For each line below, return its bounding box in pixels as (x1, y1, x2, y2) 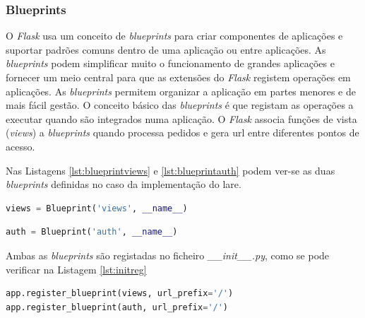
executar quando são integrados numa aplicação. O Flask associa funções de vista (6, 111, 357, 126)
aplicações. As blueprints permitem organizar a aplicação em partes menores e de (6, 83, 356, 98)
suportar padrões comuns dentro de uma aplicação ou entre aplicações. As (6, 42, 326, 57)
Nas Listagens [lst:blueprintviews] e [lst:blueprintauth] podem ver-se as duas (6, 163, 335, 177)
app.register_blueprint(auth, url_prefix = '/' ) (6, 302, 229, 312)
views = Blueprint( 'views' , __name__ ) (6, 203, 188, 213)
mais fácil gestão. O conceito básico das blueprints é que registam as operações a (6, 98, 354, 112)
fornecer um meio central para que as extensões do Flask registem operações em (6, 70, 351, 84)
